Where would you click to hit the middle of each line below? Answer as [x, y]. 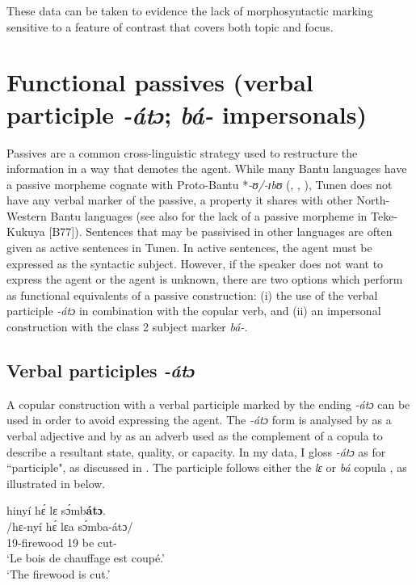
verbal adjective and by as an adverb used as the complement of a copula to [195, 436]
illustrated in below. [56, 483]
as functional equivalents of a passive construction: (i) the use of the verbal [192, 295]
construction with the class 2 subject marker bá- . [127, 327]
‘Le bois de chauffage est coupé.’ [86, 558]
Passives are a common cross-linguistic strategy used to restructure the [182, 152]
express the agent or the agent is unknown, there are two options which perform [205, 279]
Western [27, 215]
